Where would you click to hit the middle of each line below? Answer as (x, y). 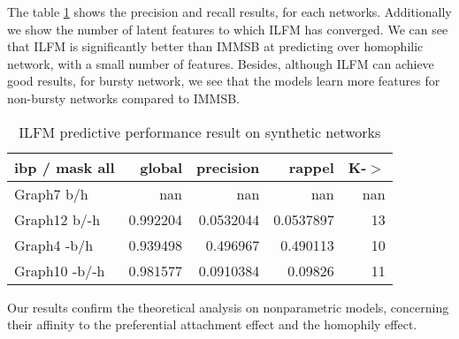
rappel (311, 167)
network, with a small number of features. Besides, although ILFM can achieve (221, 63)
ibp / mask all (65, 167)
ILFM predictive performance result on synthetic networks (200, 132)
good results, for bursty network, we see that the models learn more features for (224, 81)
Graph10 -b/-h (60, 270)
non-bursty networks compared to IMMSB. (123, 98)
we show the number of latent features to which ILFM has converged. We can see (228, 29)
